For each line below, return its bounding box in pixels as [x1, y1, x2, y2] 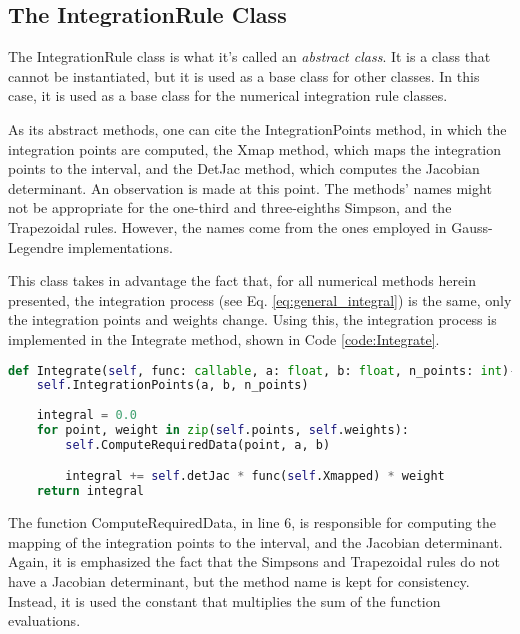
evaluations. [8, 610, 81, 631]
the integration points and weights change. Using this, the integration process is [8, 309, 497, 330]
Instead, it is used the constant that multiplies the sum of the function [8, 590, 441, 611]
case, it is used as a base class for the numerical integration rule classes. [8, 85, 448, 106]
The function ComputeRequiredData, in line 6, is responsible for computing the [8, 512, 497, 533]
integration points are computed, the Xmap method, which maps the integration [8, 138, 502, 159]
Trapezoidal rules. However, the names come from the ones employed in [8, 216, 447, 237]
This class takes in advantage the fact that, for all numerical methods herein [8, 270, 476, 291]
